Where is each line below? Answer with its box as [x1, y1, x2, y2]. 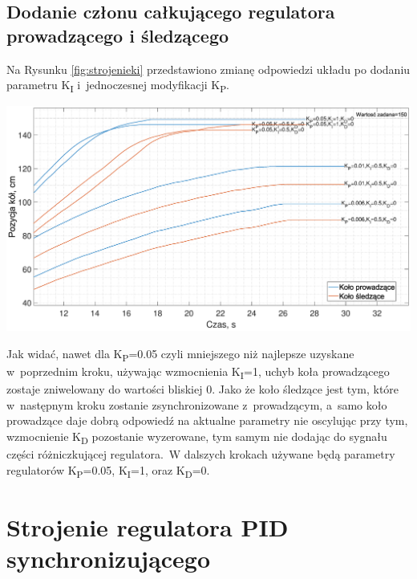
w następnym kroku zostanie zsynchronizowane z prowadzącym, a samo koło [6, 396, 387, 413]
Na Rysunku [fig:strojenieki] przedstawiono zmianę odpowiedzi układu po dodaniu [6, 60, 411, 77]
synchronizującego [6, 542, 211, 575]
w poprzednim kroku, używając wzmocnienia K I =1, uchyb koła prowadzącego [6, 363, 390, 381]
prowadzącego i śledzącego [6, 22, 229, 47]
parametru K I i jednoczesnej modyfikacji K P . [6, 76, 229, 95]
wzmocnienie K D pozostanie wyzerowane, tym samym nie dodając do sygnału [6, 427, 387, 446]
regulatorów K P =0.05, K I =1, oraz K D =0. [6, 461, 210, 480]
